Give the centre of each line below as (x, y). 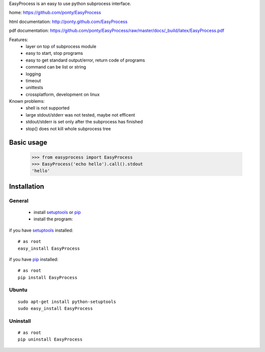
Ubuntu (18, 290)
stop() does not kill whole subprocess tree (68, 129)
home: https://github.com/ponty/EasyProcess (55, 13)
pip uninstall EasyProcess (50, 340)
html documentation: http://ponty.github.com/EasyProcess (68, 22)
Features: (19, 40)
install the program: (53, 219)
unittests (35, 88)
